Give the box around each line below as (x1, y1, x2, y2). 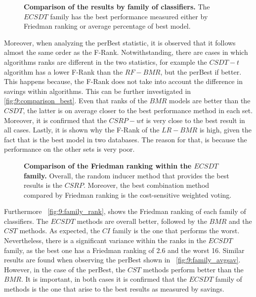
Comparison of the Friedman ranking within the (24, 160, 192, 170)
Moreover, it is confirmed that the (4, 115, 107, 125)
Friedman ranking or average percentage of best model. (24, 21, 191, 31)
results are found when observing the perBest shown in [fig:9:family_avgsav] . (4, 255, 241, 265)
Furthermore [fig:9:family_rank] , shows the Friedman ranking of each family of (4, 206, 246, 216)
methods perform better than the (143, 264, 244, 274)
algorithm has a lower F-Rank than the (4, 66, 123, 77)
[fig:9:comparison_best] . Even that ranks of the (4, 95, 147, 106)
